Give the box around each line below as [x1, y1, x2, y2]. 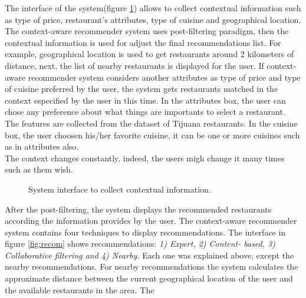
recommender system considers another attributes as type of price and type [28, 71, 301, 83]
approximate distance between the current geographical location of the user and [5, 272, 293, 284]
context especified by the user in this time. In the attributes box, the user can [5, 94, 286, 106]
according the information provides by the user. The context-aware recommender [5, 214, 297, 227]
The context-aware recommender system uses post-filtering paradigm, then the [5, 25, 289, 37]
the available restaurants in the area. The [5, 283, 154, 296]
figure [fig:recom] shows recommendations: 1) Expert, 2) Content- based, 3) [5, 237, 275, 250]
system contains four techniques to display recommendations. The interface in [5, 226, 286, 238]
